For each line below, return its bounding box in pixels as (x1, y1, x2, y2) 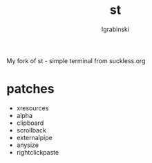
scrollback (16, 126, 46, 134)
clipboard (16, 119, 44, 127)
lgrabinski (102, 25, 129, 33)
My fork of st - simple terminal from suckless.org (6, 56, 146, 65)
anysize (16, 141, 39, 149)
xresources (16, 103, 49, 112)
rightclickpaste (16, 148, 59, 156)
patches (6, 81, 55, 97)
